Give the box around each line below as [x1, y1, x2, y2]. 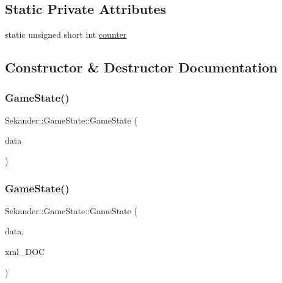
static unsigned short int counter [5, 28, 127, 41]
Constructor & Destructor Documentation [5, 58, 278, 77]
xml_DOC [5, 245, 45, 257]
